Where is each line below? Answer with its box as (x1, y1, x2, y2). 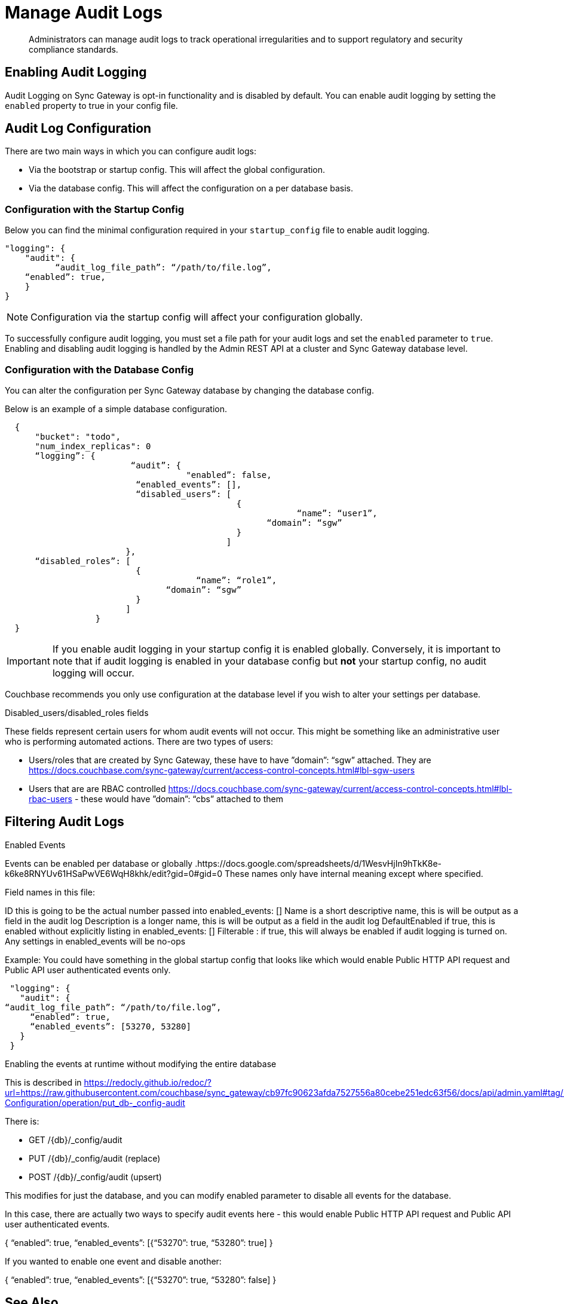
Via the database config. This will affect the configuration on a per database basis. (29, 183, 354, 194)
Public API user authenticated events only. (5, 964, 171, 975)
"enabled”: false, (186, 470, 272, 480)
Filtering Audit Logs (5, 814, 124, 830)
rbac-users (29, 793, 72, 804)
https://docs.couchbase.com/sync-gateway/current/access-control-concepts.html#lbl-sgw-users (29, 764, 415, 775)
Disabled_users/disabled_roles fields (5, 707, 149, 718)
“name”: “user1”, (296, 508, 378, 518)
